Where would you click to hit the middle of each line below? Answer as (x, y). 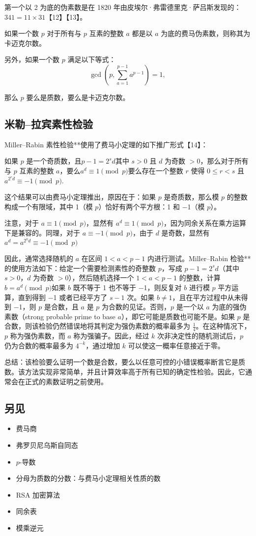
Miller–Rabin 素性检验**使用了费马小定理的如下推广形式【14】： (106, 144)
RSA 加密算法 (38, 494)
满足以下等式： (92, 59)
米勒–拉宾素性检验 (49, 123)
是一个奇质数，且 (54, 161)
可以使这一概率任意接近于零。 (176, 345)
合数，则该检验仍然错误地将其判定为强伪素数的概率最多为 (97, 326)
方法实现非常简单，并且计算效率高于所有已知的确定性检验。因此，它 (135, 371)
